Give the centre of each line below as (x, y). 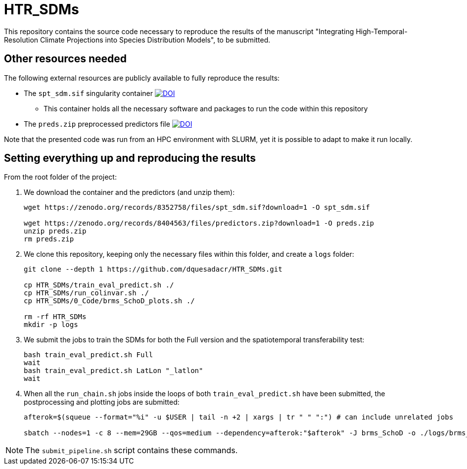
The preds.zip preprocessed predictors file (97, 124)
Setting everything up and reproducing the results (130, 158)
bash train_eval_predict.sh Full (89, 355)
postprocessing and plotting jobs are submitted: (102, 402)
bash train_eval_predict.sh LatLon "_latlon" (114, 371)
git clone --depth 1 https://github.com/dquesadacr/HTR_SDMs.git (153, 269)
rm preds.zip (49, 239)
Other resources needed (66, 59)
